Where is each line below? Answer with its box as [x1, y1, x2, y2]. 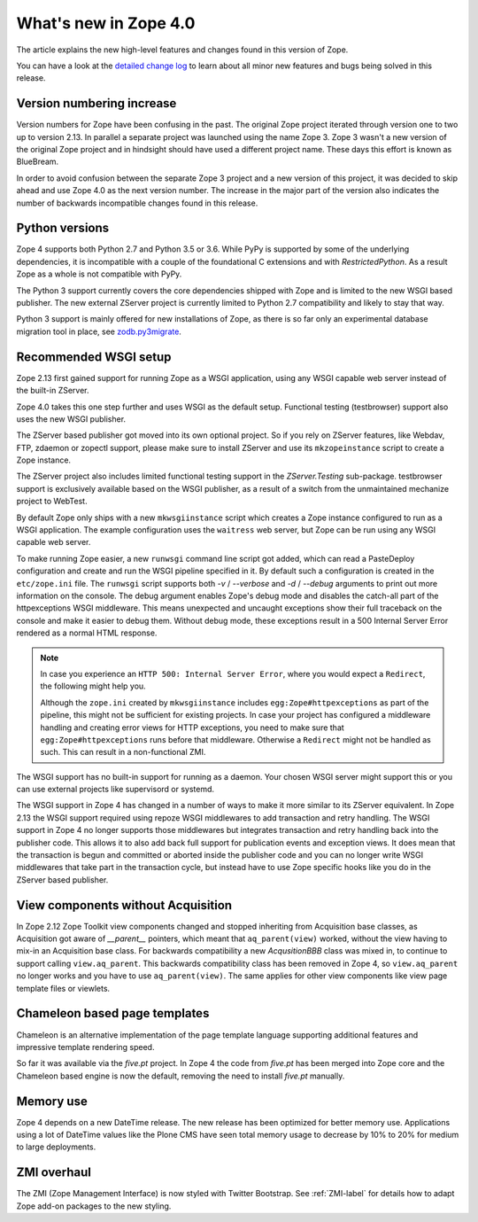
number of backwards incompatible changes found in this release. [16, 198, 258, 208]
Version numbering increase [16, 96, 177, 111]
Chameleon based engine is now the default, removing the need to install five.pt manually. [16, 1070, 345, 1081]
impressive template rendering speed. [16, 1041, 155, 1052]
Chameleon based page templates [16, 1006, 210, 1021]
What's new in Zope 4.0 [16, 13, 196, 33]
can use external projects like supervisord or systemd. [16, 784, 215, 795]
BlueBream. [16, 156, 59, 167]
